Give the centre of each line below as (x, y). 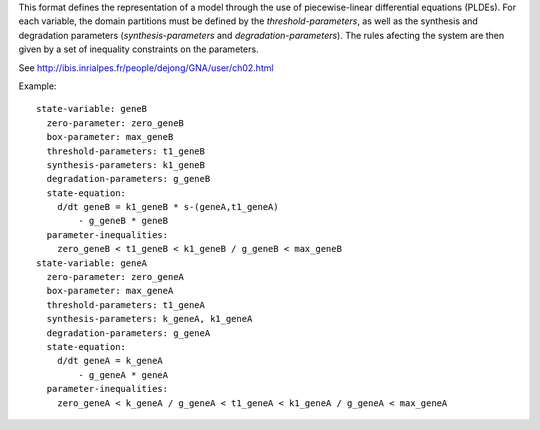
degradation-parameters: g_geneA (128, 333)
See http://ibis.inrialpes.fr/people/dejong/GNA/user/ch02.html (146, 67)
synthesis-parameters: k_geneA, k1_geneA (149, 319)
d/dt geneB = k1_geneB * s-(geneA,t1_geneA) (167, 207)
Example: (37, 86)
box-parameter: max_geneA (110, 291)
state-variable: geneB (92, 109)
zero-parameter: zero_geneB (115, 123)
